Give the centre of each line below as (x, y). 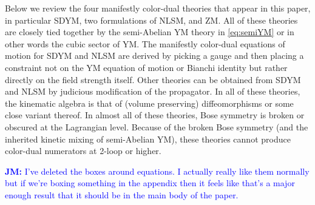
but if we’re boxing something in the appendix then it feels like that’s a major (150, 183)
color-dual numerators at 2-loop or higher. (83, 151)
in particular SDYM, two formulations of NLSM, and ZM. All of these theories (151, 20)
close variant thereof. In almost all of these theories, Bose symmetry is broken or (155, 115)
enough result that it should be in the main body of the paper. (122, 194)
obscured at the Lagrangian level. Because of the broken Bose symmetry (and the (157, 126)
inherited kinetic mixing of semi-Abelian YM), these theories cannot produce (148, 139)
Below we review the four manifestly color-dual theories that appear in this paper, (158, 8)
